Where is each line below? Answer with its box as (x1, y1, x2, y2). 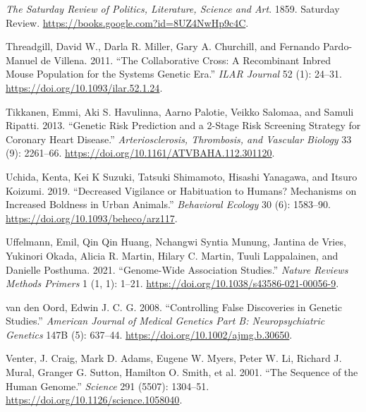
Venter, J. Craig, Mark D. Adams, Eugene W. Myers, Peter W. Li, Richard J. (6, 351, 342, 365)
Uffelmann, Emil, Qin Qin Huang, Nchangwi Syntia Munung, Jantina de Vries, (6, 234, 346, 249)
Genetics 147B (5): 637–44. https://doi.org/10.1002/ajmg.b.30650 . (6, 327, 293, 341)
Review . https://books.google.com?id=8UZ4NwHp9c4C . (6, 15, 249, 30)
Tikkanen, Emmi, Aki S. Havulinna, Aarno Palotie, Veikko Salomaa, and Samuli (6, 104, 354, 119)
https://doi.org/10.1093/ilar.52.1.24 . (6, 80, 163, 95)
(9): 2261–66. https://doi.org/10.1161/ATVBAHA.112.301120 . (6, 145, 275, 160)
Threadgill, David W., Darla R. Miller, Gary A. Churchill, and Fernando (6, 39, 320, 54)
